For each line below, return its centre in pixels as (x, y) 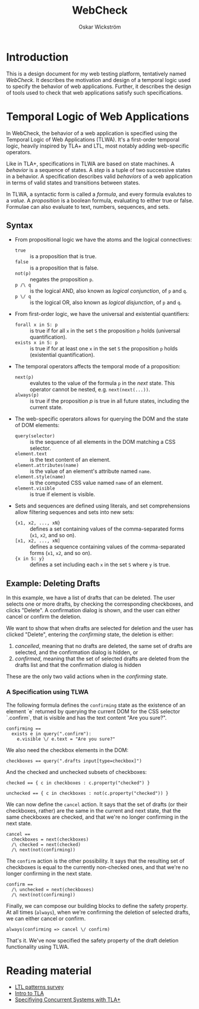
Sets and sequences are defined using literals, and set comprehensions (102, 506)
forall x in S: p (36, 325)
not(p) (23, 274)
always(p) (27, 395)
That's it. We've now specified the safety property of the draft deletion (92, 940)
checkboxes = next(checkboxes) (50, 839)
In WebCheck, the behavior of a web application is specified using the (92, 133)
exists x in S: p (36, 343)
